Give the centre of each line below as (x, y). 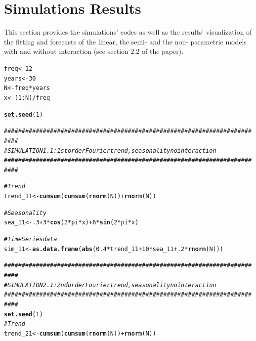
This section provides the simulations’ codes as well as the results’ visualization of (128, 32)
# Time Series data (31, 239)
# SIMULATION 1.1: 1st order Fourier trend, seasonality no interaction (110, 150)
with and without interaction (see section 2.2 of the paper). (94, 51)
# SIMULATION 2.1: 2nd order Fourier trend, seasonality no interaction (110, 285)
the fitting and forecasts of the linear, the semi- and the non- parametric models (125, 41)
